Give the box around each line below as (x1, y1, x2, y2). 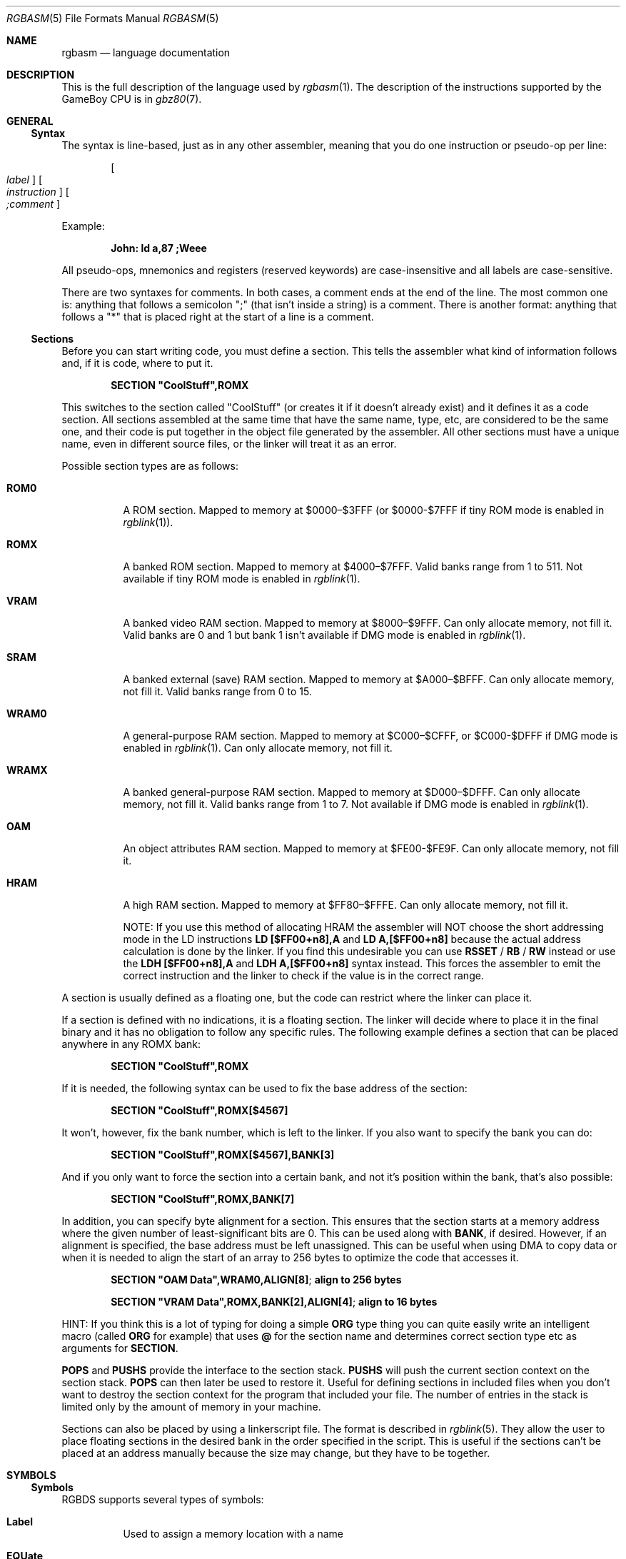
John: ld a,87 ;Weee (111, 242, 207, 254)
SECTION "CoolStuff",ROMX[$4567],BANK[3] (111, 1149, 335, 1161)
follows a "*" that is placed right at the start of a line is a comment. (61, 311, 374, 323)
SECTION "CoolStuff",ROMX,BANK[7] (111, 1193, 295, 1205)
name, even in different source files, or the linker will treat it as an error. (61, 438, 397, 450)
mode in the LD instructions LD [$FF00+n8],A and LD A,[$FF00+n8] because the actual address (123, 933, 581, 945)
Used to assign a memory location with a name (123, 1528, 344, 1540)
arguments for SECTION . (61, 1342, 178, 1354)
